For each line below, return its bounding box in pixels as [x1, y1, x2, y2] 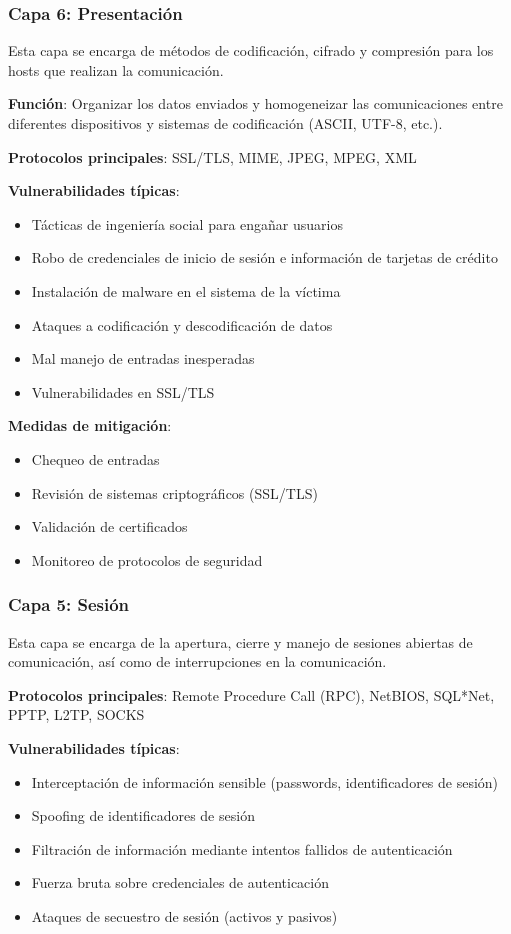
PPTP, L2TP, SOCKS [8, 704, 145, 725]
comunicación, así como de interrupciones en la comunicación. [8, 651, 387, 672]
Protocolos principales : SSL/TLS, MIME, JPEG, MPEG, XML [8, 146, 417, 167]
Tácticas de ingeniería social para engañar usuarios [31, 213, 343, 234]
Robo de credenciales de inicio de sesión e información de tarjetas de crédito [31, 247, 498, 268]
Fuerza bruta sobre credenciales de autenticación [31, 872, 330, 893]
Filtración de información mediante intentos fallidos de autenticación [31, 838, 453, 859]
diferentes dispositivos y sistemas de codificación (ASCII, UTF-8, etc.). [8, 113, 443, 133]
